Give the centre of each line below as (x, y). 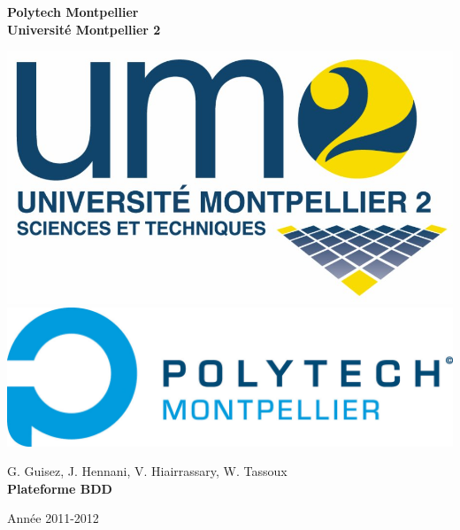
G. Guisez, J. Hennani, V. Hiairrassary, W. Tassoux (147, 471)
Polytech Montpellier (73, 12)
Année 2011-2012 (53, 518)
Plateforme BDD (60, 488)
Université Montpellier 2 (84, 29)
